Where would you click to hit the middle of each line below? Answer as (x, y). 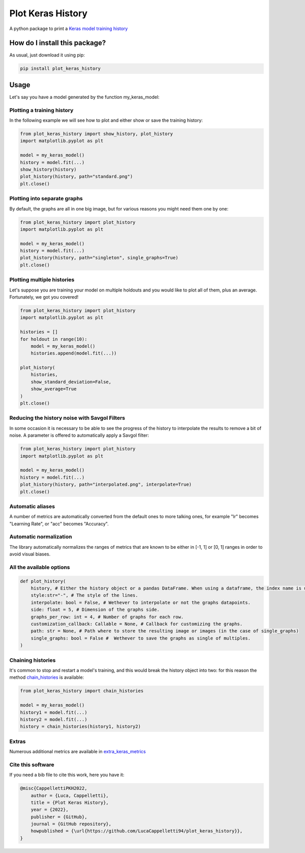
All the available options (40, 567)
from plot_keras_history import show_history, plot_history (97, 134)
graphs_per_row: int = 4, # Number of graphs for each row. (107, 617)
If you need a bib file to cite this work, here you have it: (67, 775)
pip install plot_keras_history (60, 69)
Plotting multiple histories (42, 280)
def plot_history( (43, 581)
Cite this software (32, 764)
